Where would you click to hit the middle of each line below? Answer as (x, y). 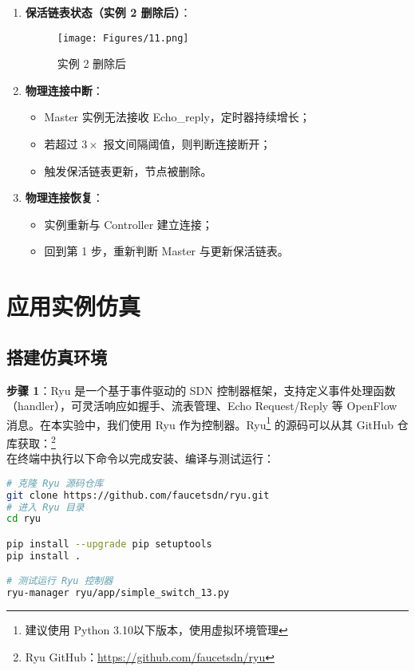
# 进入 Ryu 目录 (45, 507)
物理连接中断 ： (64, 90)
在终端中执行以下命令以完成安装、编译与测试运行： (140, 458)
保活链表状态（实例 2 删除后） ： (108, 12)
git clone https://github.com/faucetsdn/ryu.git (138, 495)
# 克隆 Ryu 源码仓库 (55, 483)
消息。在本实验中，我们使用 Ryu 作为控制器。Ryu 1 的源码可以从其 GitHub (200, 423)
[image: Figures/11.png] (123, 38)
